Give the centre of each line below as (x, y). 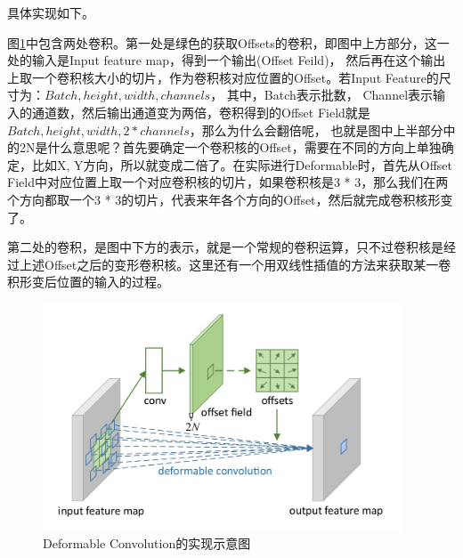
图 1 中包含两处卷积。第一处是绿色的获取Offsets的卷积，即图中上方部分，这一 (228, 42)
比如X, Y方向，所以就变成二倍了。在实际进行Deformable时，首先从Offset (242, 164)
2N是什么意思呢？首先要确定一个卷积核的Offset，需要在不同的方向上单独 (230, 147)
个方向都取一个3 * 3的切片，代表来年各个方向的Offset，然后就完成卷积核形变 (230, 199)
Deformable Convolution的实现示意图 (147, 542)
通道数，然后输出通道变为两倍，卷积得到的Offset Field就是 (201, 112)
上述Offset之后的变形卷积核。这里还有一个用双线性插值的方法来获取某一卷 (235, 264)
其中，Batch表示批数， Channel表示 (330, 95)
